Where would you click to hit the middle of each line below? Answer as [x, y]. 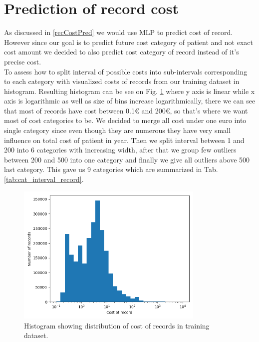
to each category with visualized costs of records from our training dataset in [122, 81]
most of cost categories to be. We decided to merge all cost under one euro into [125, 120]
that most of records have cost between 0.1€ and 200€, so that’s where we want [126, 110]
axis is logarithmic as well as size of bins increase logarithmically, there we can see [130, 101]
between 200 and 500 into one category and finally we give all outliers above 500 [127, 159]
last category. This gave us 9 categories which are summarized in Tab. [111, 169]
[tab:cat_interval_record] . [44, 179]
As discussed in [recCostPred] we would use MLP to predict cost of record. [119, 32]
